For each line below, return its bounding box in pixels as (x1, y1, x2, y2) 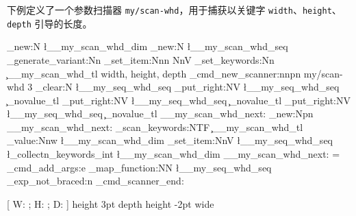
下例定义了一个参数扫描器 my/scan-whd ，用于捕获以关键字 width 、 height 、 (7, 3, 342, 16)
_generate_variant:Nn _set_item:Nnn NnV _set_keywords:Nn (7, 52, 275, 67)
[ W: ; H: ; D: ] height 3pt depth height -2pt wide (7, 196, 214, 211)
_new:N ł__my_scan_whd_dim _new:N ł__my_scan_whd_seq (7, 39, 288, 53)
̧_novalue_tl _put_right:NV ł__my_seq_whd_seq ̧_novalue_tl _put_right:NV (7, 93, 351, 107)
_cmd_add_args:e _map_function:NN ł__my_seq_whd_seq (7, 160, 272, 174)
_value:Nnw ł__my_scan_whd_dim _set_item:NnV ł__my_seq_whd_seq (7, 133, 333, 147)
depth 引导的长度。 (7, 16, 92, 30)
